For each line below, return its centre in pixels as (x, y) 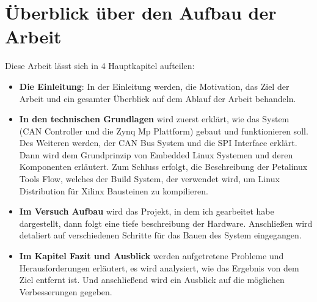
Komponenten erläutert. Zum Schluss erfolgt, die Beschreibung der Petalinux (163, 167)
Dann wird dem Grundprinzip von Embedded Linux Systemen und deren (156, 154)
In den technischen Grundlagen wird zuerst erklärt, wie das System (154, 119)
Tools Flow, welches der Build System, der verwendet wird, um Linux (149, 179)
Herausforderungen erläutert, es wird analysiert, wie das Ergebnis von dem (159, 267)
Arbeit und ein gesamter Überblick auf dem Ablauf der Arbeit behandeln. (158, 98)
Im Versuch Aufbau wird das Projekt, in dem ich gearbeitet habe (147, 211)
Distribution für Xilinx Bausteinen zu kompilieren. (114, 190)
